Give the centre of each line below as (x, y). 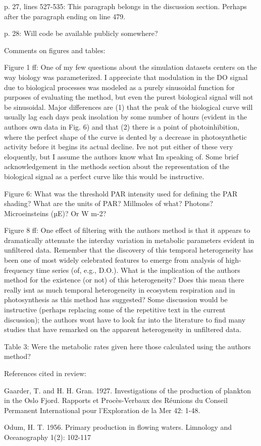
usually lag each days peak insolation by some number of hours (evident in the (126, 117)
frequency (19, 270)
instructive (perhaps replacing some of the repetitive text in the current (115, 310)
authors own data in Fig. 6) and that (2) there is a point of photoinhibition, (122, 126)
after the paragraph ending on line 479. (65, 16)
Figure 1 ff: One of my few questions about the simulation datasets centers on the (130, 67)
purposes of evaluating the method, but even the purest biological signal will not (129, 97)
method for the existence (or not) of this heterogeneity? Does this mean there (124, 280)
